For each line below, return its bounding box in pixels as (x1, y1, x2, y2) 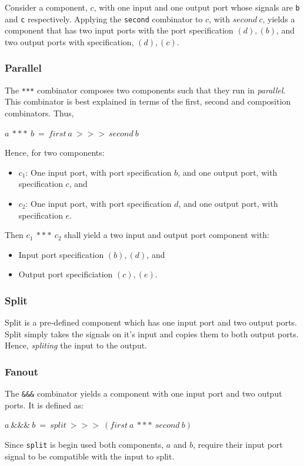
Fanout (5, 364, 39, 378)
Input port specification (18, 248, 104, 260)
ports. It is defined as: (5, 398, 84, 411)
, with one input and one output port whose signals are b (93, 1, 300, 13)
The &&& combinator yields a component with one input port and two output (5, 387, 282, 400)
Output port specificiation (18, 268, 113, 280)
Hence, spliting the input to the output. (5, 339, 148, 351)
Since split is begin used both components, (5, 438, 164, 450)
